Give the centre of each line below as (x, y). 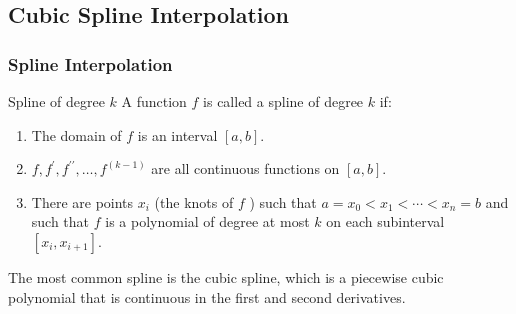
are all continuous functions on (245, 168)
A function (154, 101)
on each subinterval (385, 221)
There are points (82, 201)
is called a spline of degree (283, 101)
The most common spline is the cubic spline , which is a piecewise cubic (226, 276)
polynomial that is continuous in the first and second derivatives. (207, 296)
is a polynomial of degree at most (207, 221)
